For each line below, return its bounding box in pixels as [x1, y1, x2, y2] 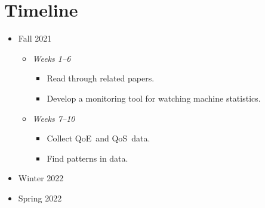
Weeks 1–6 [32, 52, 71, 64]
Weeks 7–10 [32, 112, 75, 124]
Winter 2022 [18, 172, 64, 184]
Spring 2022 [18, 191, 62, 204]
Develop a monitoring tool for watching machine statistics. [47, 92, 261, 104]
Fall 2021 [18, 32, 52, 45]
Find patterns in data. [47, 152, 128, 164]
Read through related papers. [47, 72, 155, 84]
